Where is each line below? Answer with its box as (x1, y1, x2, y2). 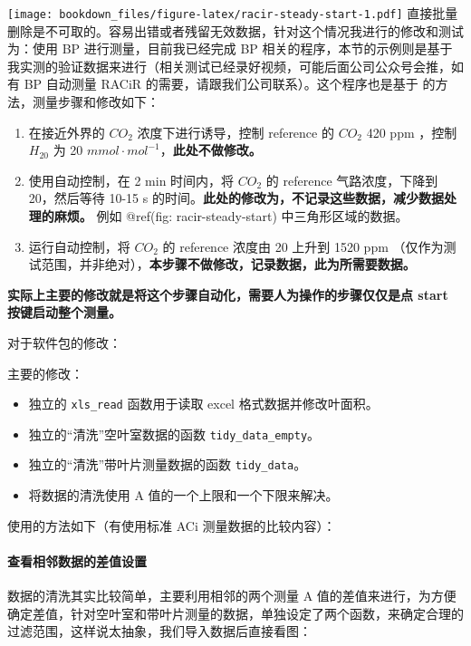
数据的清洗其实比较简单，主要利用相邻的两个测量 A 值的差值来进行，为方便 (7, 586, 457, 605)
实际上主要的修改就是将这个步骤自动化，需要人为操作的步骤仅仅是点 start (7, 284, 448, 304)
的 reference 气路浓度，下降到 (265, 170, 438, 189)
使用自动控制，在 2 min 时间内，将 (28, 170, 235, 189)
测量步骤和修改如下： (32, 92, 159, 111)
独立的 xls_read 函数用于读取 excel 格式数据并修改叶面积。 (28, 394, 379, 413)
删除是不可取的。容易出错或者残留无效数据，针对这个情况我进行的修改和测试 (7, 21, 464, 40)
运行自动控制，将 (28, 236, 130, 256)
